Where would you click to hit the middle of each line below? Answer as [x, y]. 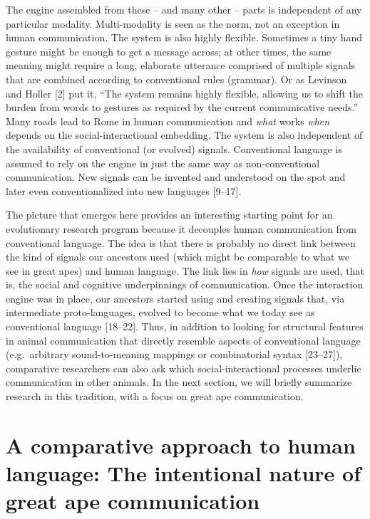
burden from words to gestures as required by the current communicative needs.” [182, 107]
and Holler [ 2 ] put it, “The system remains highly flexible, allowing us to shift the [185, 93]
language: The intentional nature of [183, 473]
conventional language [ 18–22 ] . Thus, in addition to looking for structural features [185, 326]
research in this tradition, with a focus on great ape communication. [155, 396]
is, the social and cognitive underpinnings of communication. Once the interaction [185, 284]
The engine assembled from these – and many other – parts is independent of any [184, 9]
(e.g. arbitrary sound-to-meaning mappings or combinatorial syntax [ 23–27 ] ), [174, 354]
